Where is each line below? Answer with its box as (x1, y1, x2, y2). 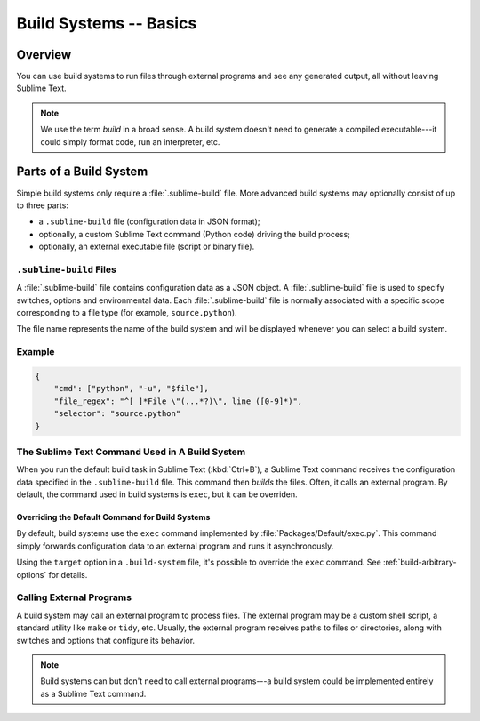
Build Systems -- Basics (16, 13, 197, 33)
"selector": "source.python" (53, 409, 181, 419)
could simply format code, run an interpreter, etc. (40, 136, 220, 147)
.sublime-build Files (16, 263, 117, 276)
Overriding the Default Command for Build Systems (16, 512, 211, 523)
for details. (48, 569, 88, 580)
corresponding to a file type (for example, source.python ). (16, 308, 237, 318)
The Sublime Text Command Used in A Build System (16, 445, 246, 458)
